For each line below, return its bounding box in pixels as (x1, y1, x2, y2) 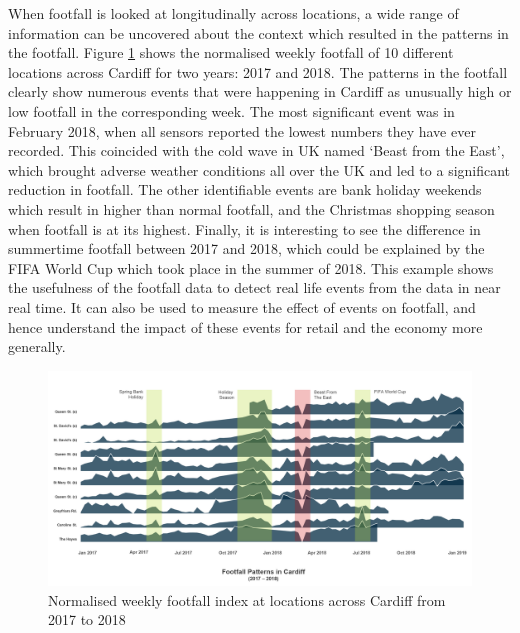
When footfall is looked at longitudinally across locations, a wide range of (8, 3, 459, 23)
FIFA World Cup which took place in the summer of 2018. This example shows (8, 257, 494, 278)
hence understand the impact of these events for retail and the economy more (8, 316, 483, 337)
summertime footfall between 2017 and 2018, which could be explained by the (8, 238, 485, 259)
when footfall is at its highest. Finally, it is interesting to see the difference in (8, 218, 481, 239)
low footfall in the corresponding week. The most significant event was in (8, 100, 455, 121)
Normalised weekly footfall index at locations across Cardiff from (48, 589, 446, 610)
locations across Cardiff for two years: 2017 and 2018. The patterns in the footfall (8, 61, 508, 82)
